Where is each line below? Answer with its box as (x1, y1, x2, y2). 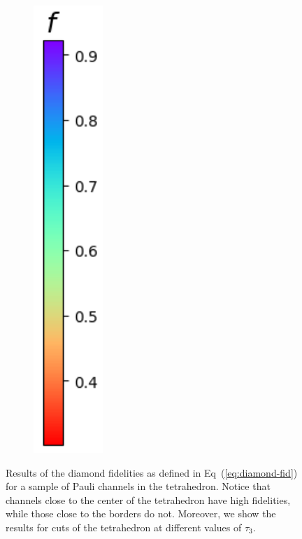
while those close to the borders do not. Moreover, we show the (6, 506, 276, 521)
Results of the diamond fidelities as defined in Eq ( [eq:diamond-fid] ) (6, 465, 298, 479)
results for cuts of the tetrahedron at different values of (6, 519, 242, 534)
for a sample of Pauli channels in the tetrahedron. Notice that (6, 479, 271, 493)
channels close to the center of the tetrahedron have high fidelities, (6, 492, 291, 507)
